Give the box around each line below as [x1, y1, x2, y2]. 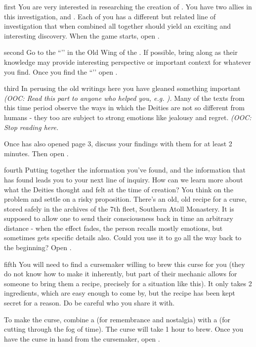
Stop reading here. [4, 122, 59, 132]
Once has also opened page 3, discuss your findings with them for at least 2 [4, 138, 232, 149]
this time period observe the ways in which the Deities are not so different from [4, 102, 245, 113]
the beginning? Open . [4, 242, 72, 253]
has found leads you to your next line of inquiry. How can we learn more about [4, 174, 243, 184]
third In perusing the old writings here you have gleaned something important [4, 83, 241, 93]
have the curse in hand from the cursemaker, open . [4, 333, 160, 344]
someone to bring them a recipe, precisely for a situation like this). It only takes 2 [4, 278, 252, 288]
